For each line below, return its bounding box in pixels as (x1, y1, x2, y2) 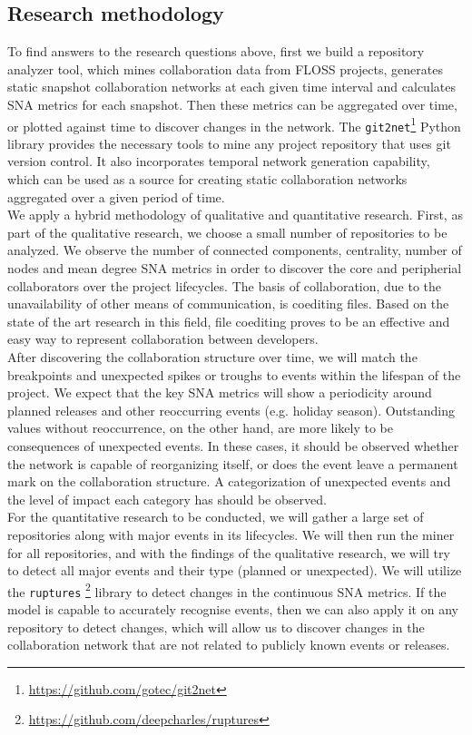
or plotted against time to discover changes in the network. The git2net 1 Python (7, 113, 461, 135)
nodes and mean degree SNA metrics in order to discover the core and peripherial (7, 259, 462, 278)
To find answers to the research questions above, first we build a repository (7, 42, 425, 61)
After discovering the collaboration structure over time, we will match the (7, 348, 418, 367)
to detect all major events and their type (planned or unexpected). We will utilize (7, 561, 462, 580)
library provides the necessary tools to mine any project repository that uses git (7, 133, 451, 152)
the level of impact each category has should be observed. (7, 489, 327, 508)
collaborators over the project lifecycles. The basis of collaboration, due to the (7, 276, 442, 295)
